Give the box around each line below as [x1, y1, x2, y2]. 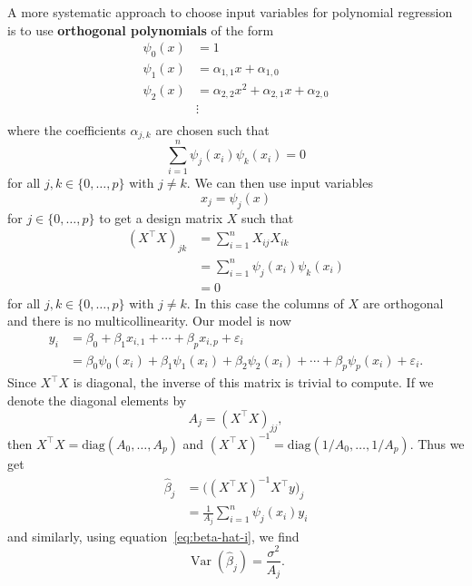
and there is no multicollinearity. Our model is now [7, 311, 291, 330]
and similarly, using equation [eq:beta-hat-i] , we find [7, 526, 300, 545]
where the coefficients [7, 120, 126, 139]
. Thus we [409, 434, 465, 453]
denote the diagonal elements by [7, 391, 187, 409]
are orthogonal [362, 293, 444, 312]
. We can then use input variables [186, 173, 373, 192]
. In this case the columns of [186, 293, 344, 312]
